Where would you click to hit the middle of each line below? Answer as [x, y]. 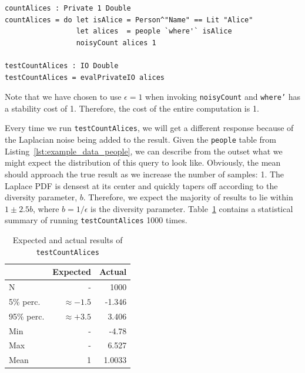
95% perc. [27, 316]
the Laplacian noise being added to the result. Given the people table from [140, 140]
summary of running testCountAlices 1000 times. [96, 220]
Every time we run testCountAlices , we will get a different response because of [149, 128]
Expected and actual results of [68, 239]
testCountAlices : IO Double [62, 65]
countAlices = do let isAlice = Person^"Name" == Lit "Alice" [129, 20]
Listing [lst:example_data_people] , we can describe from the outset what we [144, 151]
